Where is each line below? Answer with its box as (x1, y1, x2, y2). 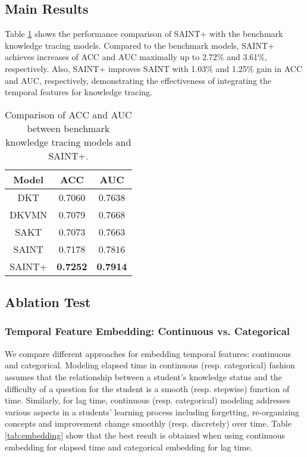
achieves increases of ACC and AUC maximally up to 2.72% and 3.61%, (5, 51, 267, 63)
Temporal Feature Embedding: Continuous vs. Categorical (5, 324, 290, 339)
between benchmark (27, 121, 110, 135)
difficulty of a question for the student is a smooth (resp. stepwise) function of (5, 382, 290, 395)
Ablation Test (5, 293, 91, 311)
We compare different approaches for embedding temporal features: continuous (5, 347, 292, 359)
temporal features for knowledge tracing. (5, 86, 152, 98)
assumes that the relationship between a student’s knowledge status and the (5, 370, 282, 383)
